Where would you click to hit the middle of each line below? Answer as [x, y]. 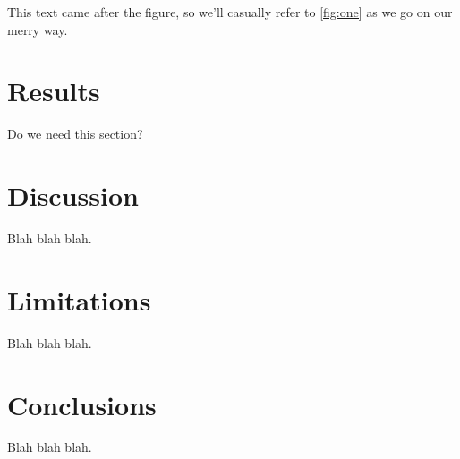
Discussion [73, 195]
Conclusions [82, 404]
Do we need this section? [75, 134]
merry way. [38, 29]
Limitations [79, 299]
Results [54, 91]
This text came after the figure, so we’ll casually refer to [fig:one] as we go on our [230, 12]
